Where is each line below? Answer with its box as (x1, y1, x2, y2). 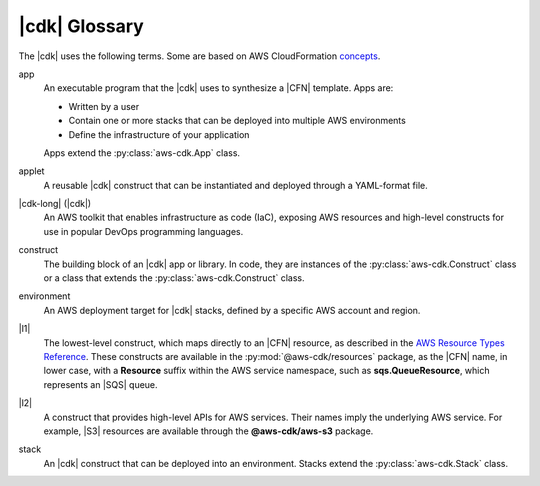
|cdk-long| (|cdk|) (18, 198, 92, 210)
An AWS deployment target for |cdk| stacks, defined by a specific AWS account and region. (43, 304, 421, 316)
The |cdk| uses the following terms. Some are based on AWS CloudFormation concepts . (18, 50, 381, 62)
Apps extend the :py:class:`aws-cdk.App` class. (43, 146, 240, 159)
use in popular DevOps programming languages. (43, 225, 244, 237)
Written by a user (68, 100, 140, 112)
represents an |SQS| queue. (43, 378, 159, 390)
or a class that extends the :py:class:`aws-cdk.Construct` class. (43, 272, 305, 284)
